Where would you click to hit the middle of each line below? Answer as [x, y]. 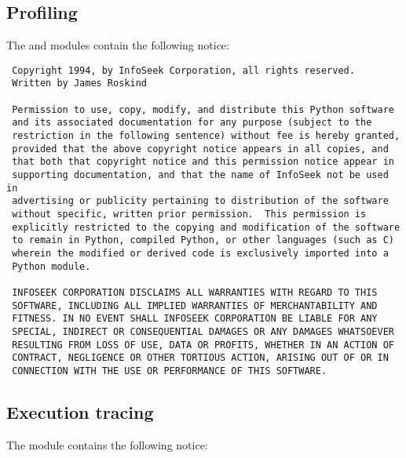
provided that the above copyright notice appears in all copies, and [200, 149]
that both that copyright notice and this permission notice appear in [203, 162]
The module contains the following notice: [107, 444]
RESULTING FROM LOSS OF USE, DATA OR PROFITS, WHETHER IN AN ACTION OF [203, 345]
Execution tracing [80, 411]
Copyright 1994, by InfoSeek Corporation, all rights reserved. [183, 70]
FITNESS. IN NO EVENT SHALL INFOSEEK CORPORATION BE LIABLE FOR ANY [195, 319]
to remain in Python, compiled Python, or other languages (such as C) [203, 240]
